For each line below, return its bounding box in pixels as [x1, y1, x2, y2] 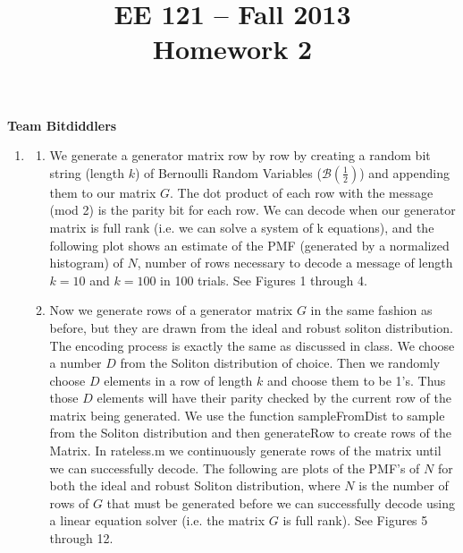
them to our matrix [49, 183, 156, 201]
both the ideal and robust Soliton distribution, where [49, 476, 341, 495]
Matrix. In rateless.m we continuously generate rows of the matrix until [49, 441, 442, 460]
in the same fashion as [310, 301, 433, 319]
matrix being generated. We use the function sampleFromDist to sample [49, 405, 445, 424]
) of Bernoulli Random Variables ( [134, 163, 322, 182]
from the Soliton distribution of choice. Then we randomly [120, 353, 441, 372]
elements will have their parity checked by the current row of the [97, 388, 451, 407]
